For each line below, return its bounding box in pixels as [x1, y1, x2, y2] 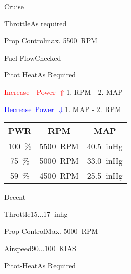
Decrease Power [4, 103, 54, 114]
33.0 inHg [87, 155, 123, 167]
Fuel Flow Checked [4, 52, 61, 63]
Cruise [4, 1, 24, 11]
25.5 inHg [87, 170, 123, 182]
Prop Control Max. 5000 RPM [4, 226, 98, 236]
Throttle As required [4, 18, 67, 29]
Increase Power [4, 86, 56, 97]
